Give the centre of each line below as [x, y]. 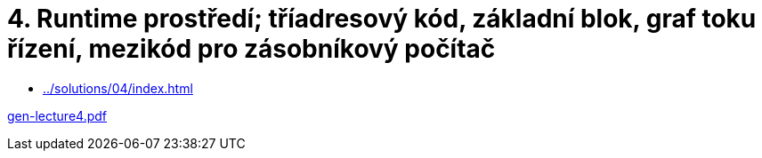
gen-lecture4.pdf [57, 115]
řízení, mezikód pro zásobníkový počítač [251, 49]
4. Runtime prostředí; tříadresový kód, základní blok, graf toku [382, 19]
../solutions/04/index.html [118, 88]
